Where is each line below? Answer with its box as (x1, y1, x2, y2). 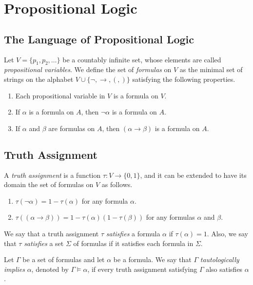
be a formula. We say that (113, 254, 192, 265)
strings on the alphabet (4, 74, 74, 84)
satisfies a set (24, 238, 64, 248)
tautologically (200, 254, 239, 265)
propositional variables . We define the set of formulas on (4, 64, 172, 75)
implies (4, 264, 25, 274)
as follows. (101, 179, 133, 190)
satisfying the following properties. (132, 74, 235, 84)
